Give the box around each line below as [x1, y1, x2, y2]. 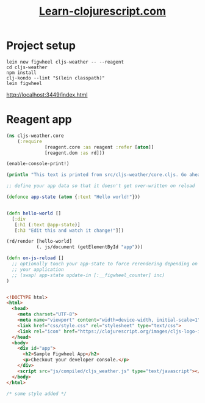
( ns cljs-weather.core [6, 133, 64, 139]
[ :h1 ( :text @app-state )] [14, 221, 81, 227]
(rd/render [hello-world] [6, 238, 72, 245]
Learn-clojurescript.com [38, 4, 167, 18]
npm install [6, 69, 37, 76]
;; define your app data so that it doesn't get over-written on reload [6, 183, 195, 189]
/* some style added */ [6, 390, 67, 397]
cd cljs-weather [6, 64, 48, 70]
